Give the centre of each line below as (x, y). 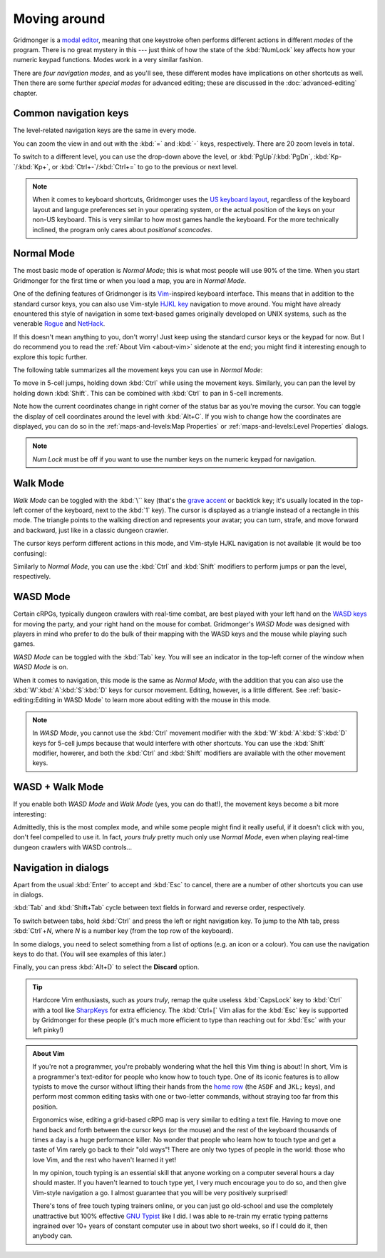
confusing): (30, 553)
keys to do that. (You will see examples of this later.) (90, 954)
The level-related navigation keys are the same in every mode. (105, 130)
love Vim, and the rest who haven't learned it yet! (104, 1159)
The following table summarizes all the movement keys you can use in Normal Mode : (138, 370)
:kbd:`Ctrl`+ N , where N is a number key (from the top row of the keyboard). (123, 931)
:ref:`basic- (325, 690)
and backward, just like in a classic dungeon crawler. (91, 530)
